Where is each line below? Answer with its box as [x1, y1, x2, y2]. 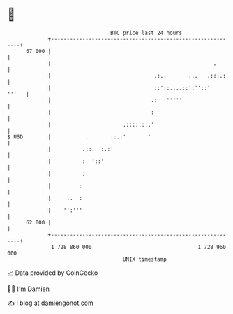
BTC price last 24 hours [110, 29, 183, 36]
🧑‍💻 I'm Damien [7, 285, 50, 293]
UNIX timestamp [122, 255, 167, 263]
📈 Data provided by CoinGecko [7, 269, 98, 277]
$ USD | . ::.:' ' [7, 133, 151, 141]
